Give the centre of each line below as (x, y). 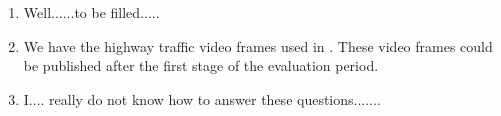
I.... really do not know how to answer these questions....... (202, 98)
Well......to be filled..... (91, 12)
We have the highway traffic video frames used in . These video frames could (258, 45)
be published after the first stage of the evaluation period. (201, 65)
